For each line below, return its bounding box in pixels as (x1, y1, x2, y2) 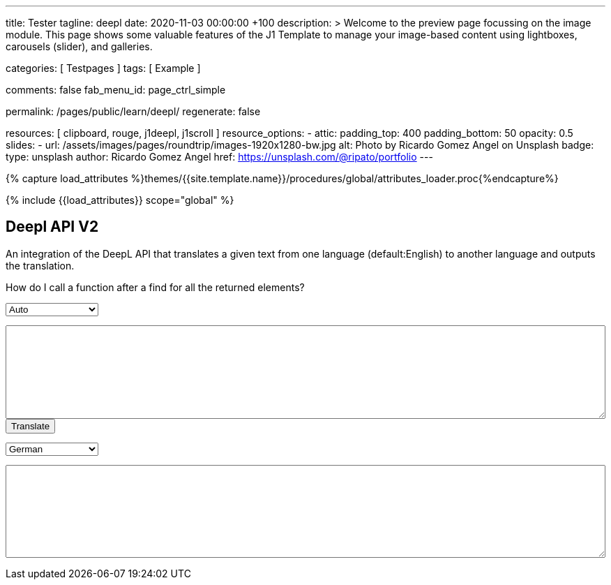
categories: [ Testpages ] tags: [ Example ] (6, 62, 201, 74)
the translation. (6, 259, 75, 272)
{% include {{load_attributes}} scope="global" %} (6, 194, 234, 206)
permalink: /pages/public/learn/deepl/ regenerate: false (6, 105, 261, 117)
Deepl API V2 (6, 218, 99, 236)
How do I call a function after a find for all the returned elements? (6, 281, 305, 293)
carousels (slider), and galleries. (6, 40, 153, 52)
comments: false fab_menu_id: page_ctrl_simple (6, 84, 226, 96)
